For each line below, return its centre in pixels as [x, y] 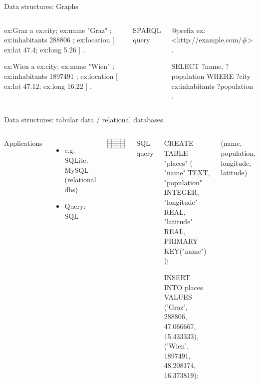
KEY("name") [185, 250]
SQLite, [76, 160]
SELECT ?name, [197, 66]
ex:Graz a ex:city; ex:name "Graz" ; [58, 30]
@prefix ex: [188, 30]
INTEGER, [181, 192]
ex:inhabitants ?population [212, 86]
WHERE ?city [229, 76]
